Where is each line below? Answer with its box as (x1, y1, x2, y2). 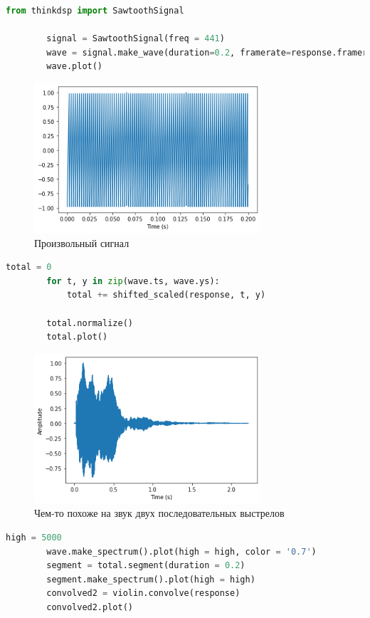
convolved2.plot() (46, 602, 133, 612)
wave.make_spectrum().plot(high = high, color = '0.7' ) (46, 546, 317, 557)
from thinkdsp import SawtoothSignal (6, 6, 184, 16)
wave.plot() (46, 61, 103, 72)
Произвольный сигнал (34, 235, 129, 250)
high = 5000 (6, 532, 62, 543)
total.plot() (46, 332, 108, 342)
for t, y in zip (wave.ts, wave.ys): (46, 276, 220, 286)
